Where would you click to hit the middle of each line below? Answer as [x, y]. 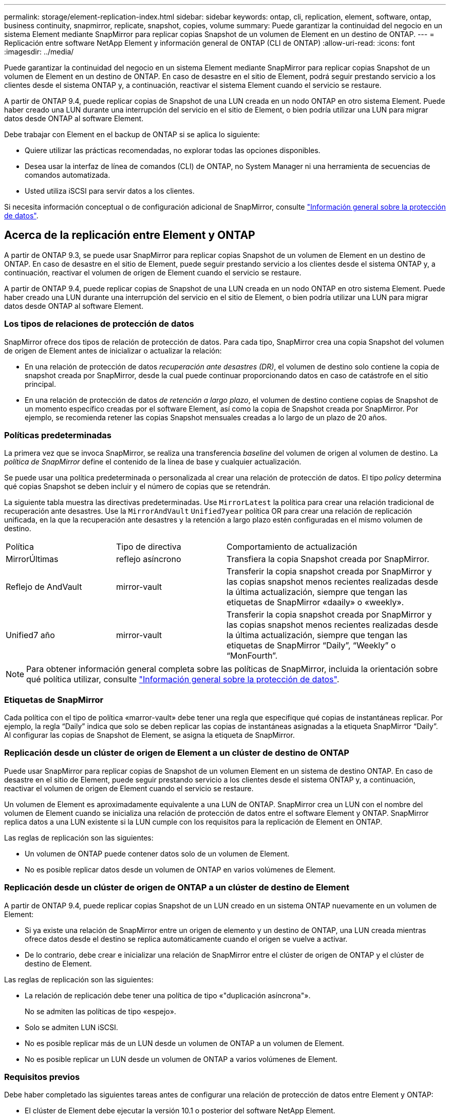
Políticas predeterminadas [58, 435]
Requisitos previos [42, 1077]
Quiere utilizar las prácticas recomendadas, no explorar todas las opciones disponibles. [173, 150]
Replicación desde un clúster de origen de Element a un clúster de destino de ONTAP [177, 753]
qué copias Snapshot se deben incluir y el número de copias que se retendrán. [137, 487]
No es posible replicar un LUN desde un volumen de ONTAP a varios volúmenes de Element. [181, 1059]
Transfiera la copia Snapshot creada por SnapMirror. [328, 559]
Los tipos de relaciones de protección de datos [99, 324]
